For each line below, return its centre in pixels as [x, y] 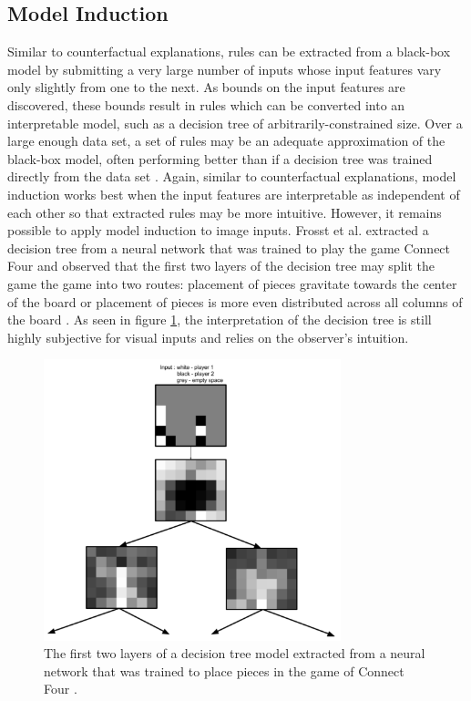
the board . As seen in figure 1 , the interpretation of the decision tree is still [220, 320]
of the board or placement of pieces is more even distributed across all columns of [235, 301]
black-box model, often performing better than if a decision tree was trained [220, 158]
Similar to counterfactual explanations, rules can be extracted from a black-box [229, 52]
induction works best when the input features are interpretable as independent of [234, 194]
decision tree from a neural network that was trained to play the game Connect [229, 247]
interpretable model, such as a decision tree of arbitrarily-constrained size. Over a [235, 123]
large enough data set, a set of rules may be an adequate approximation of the [226, 141]
